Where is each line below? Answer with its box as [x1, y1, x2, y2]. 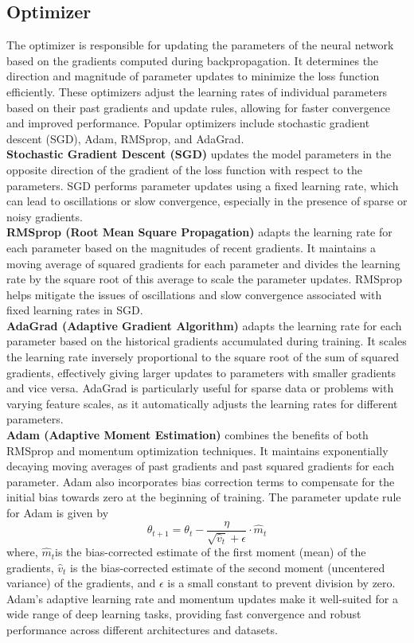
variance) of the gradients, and [6, 575, 156, 591]
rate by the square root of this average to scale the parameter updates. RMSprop [6, 271, 402, 287]
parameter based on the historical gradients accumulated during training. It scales [6, 333, 407, 349]
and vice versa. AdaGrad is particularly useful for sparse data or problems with [6, 380, 394, 396]
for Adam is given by [6, 505, 109, 521]
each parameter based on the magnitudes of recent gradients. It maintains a [6, 239, 376, 255]
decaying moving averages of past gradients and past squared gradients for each [6, 458, 395, 474]
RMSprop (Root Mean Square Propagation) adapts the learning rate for [6, 224, 393, 240]
